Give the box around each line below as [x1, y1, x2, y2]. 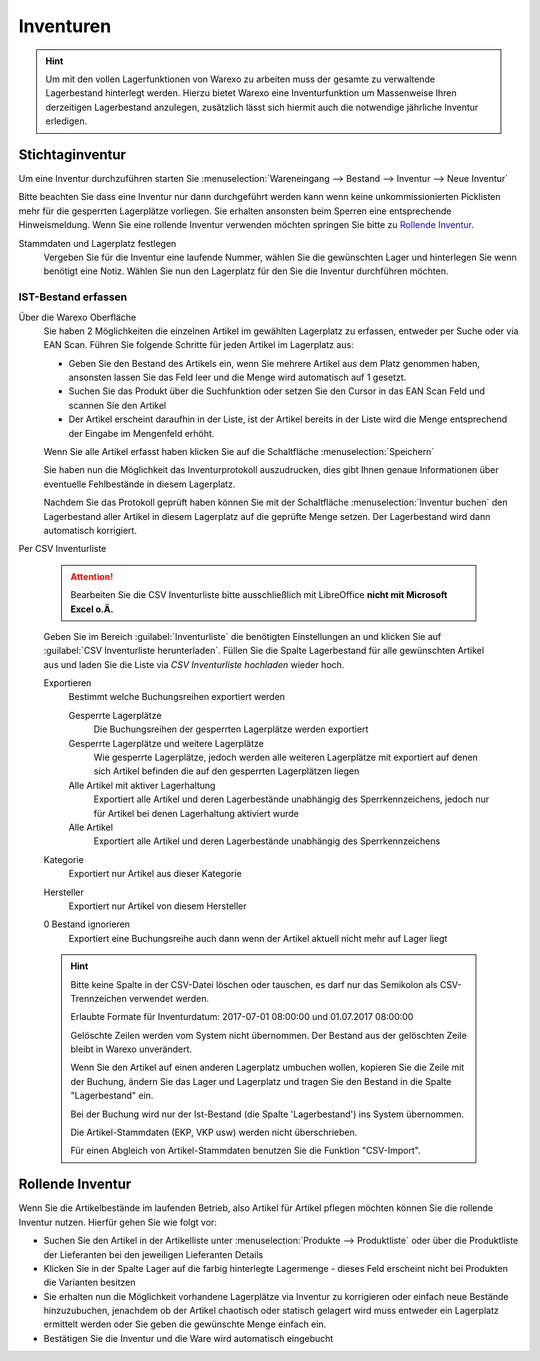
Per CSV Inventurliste [18, 543, 107, 555]
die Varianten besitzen [43, 1276, 136, 1289]
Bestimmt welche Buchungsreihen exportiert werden [68, 691, 285, 703]
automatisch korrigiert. [43, 524, 137, 536]
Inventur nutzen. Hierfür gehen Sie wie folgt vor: [18, 1216, 217, 1228]
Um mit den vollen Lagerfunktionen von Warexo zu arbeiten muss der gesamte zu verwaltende [45, 73, 435, 85]
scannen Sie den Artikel [68, 399, 167, 411]
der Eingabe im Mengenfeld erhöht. [68, 427, 215, 439]
